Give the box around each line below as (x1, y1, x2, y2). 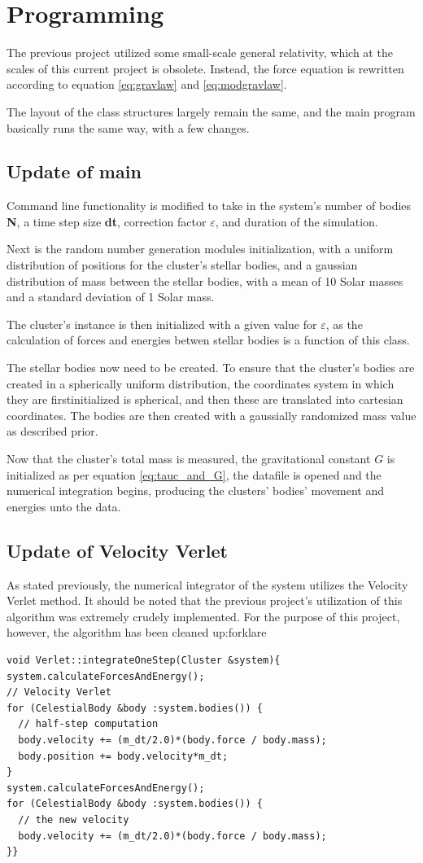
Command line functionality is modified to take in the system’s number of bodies (7, 197, 412, 214)
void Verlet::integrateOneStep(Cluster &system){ (7, 654, 281, 666)
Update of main (7, 159, 142, 184)
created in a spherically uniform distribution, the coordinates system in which (7, 375, 395, 392)
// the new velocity (18, 813, 129, 826)
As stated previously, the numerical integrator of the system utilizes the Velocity (7, 576, 408, 593)
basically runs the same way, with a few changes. (7, 119, 250, 136)
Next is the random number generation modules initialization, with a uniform (7, 240, 394, 257)
